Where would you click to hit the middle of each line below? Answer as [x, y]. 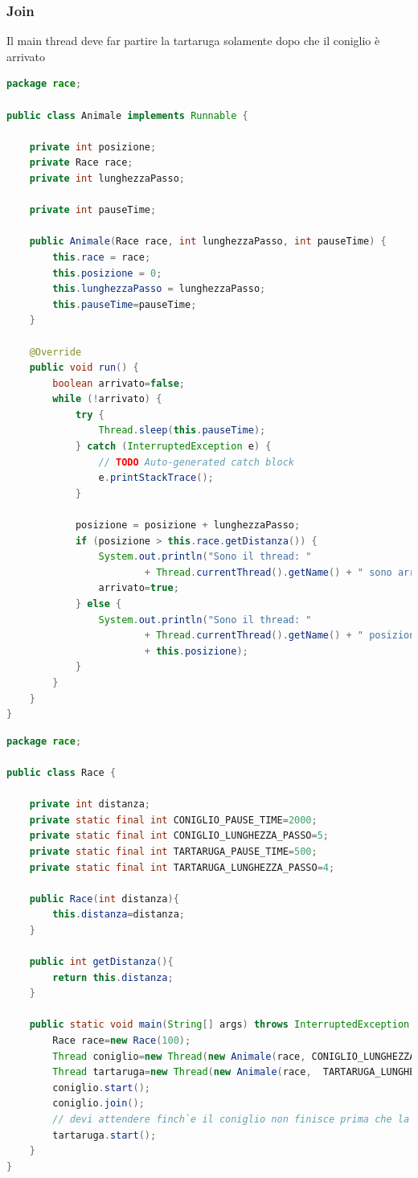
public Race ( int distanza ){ [104, 899]
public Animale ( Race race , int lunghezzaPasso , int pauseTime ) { [208, 242]
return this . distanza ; [113, 977]
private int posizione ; [93, 147]
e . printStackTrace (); [156, 478]
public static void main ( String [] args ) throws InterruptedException [219, 1025]
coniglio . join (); [98, 1104]
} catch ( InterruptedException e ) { [173, 447]
